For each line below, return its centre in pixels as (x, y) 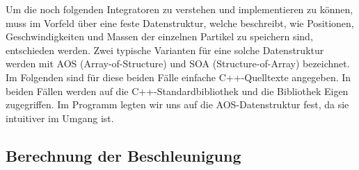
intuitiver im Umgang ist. (60, 118)
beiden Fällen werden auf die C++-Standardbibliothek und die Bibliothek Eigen (177, 91)
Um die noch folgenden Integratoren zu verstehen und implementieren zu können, (179, 9)
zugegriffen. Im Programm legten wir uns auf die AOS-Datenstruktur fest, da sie (177, 104)
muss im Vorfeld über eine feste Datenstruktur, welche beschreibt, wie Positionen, (180, 23)
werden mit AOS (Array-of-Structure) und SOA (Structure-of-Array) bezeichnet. (178, 63)
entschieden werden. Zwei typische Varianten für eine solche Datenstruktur (165, 50)
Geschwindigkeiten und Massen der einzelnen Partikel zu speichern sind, (159, 36)
